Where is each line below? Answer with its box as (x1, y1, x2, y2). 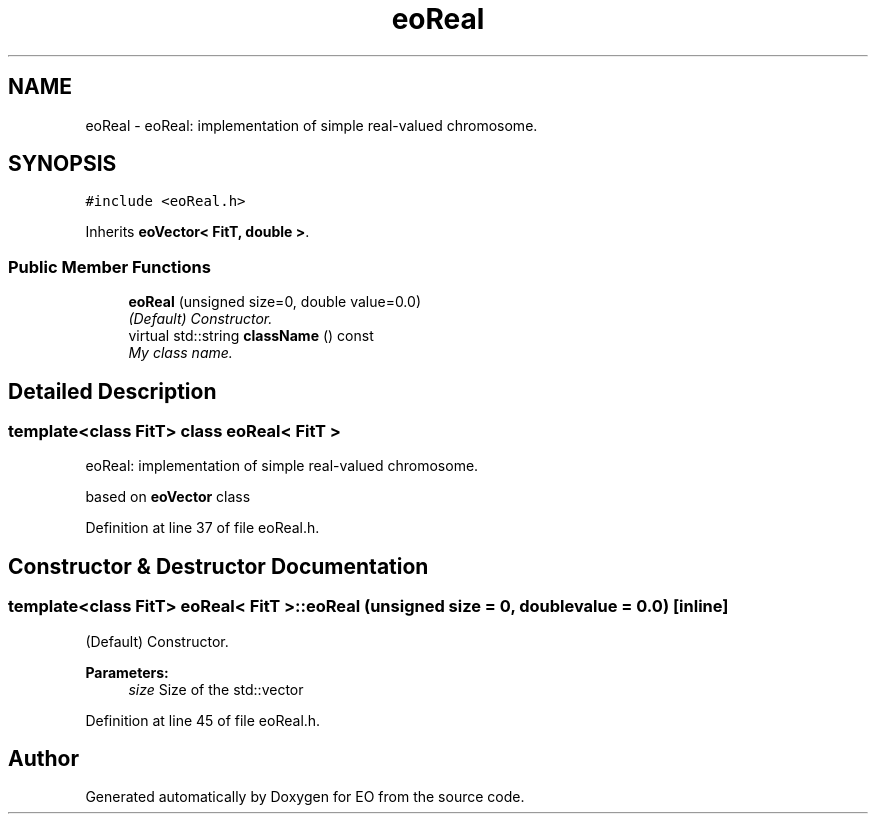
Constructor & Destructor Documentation (8, 553, 429, 579)
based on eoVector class (85, 488, 251, 506)
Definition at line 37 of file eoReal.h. (85, 519, 320, 537)
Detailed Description (8, 378, 217, 404)
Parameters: (85, 663, 169, 681)
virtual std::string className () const (128, 327, 374, 345)
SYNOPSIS (8, 151, 117, 177)
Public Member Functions (8, 256, 211, 277)
